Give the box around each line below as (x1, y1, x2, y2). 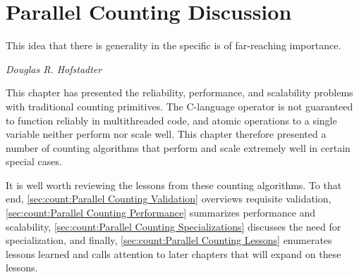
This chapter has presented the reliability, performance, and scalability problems (6, 85, 353, 100)
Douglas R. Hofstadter (6, 61, 102, 76)
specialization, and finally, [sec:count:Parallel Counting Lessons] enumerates (6, 233, 332, 247)
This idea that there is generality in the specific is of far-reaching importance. (6, 38, 341, 53)
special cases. (6, 154, 62, 169)
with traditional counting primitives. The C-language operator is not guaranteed (6, 98, 353, 113)
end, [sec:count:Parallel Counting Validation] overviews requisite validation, (6, 191, 331, 206)
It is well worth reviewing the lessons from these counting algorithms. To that (6, 177, 342, 192)
